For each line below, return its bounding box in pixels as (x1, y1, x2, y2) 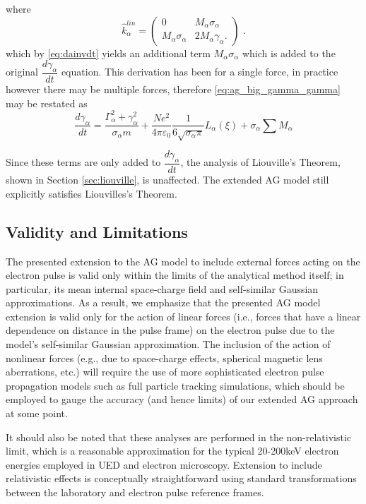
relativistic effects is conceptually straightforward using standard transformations (6, 471, 357, 486)
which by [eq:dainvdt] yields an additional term (6, 45, 211, 60)
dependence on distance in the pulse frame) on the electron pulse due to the (6, 323, 335, 337)
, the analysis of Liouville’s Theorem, (180, 155, 341, 169)
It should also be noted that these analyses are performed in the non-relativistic (6, 429, 352, 444)
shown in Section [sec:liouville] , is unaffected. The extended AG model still (6, 172, 329, 187)
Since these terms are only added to (6, 155, 161, 169)
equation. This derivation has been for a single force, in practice (61, 64, 338, 79)
